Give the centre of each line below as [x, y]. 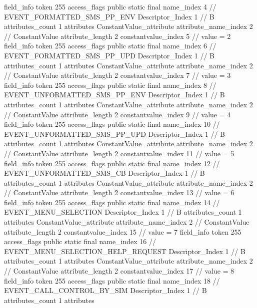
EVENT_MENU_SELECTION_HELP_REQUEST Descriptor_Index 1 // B [125, 251]
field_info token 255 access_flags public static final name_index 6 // [110, 46]
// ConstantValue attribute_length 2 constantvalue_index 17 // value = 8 [119, 271]
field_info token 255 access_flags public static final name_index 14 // [112, 202]
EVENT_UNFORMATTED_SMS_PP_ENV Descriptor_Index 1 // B [114, 95]
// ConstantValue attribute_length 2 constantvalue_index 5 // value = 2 [117, 36]
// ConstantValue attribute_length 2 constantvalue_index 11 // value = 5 [119, 153]
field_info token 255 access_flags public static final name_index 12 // [112, 163]
